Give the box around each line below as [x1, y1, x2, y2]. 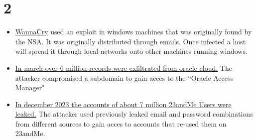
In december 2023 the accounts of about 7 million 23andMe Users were [15, 99, 232, 109]
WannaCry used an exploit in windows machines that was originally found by [15, 26, 252, 37]
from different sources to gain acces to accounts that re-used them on [15, 118, 227, 129]
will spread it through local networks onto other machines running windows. [15, 46, 248, 56]
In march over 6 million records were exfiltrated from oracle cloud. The [15, 62, 232, 73]
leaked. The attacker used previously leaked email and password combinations [15, 109, 253, 119]
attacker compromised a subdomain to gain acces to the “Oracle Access [15, 72, 233, 83]
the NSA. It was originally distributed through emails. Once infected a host [15, 36, 246, 46]
